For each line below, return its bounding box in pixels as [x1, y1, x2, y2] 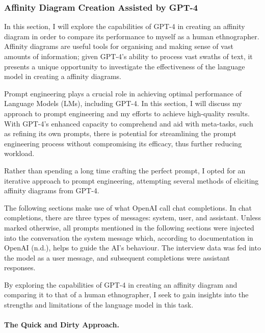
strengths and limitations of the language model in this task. [4, 299, 194, 310]
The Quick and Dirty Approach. [4, 319, 119, 330]
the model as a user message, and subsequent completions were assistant [4, 252, 230, 263]
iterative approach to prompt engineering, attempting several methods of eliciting [4, 175, 259, 186]
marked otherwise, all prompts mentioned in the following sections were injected [4, 222, 254, 233]
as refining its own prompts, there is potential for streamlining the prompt [4, 128, 236, 139]
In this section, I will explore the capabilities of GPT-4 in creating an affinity [4, 21, 245, 32]
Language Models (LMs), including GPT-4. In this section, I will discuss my [4, 98, 242, 109]
